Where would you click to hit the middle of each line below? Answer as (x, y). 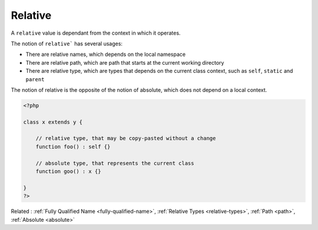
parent (35, 79)
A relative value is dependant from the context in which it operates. (96, 33)
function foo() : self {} (73, 146)
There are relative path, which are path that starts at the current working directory (125, 62)
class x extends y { (53, 122)
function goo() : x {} (68, 171)
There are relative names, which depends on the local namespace (105, 54)
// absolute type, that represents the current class (115, 163)
